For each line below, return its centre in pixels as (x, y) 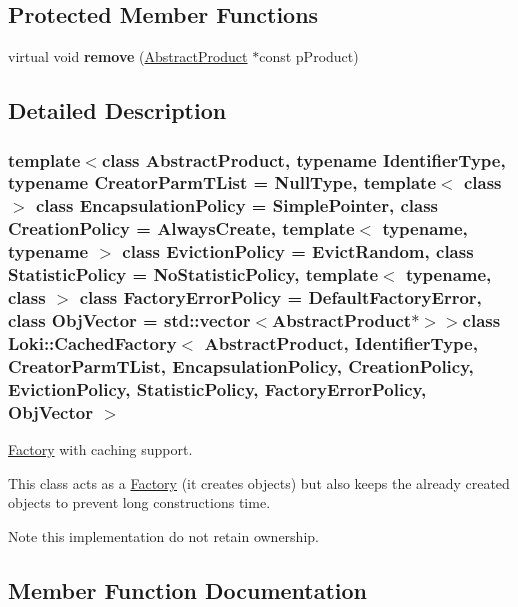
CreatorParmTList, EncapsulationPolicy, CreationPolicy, (241, 365)
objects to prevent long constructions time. (139, 502)
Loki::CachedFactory (92, 342)
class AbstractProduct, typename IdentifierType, (303, 159)
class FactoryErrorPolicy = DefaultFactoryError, (280, 297)
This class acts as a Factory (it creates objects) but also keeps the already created (259, 482)
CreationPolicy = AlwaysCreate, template (181, 228)
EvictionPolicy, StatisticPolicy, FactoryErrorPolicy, (217, 388)
